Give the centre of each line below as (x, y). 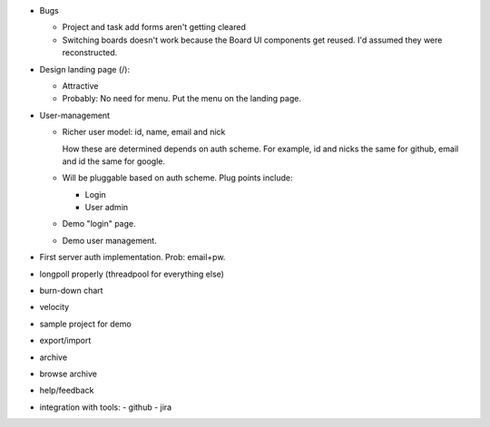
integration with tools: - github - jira (106, 407)
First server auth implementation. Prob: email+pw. (132, 257)
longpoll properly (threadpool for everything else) (132, 274)
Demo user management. (110, 240)
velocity (54, 307)
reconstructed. (90, 53)
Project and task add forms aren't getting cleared (154, 27)
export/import (65, 341)
